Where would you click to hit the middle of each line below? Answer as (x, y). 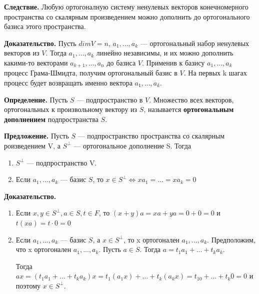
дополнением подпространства (51, 119)
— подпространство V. (62, 162)
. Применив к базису (173, 62)
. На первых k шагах (215, 73)
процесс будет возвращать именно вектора (68, 83)
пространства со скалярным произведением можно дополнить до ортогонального (127, 16)
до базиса (121, 62)
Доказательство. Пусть (40, 43)
